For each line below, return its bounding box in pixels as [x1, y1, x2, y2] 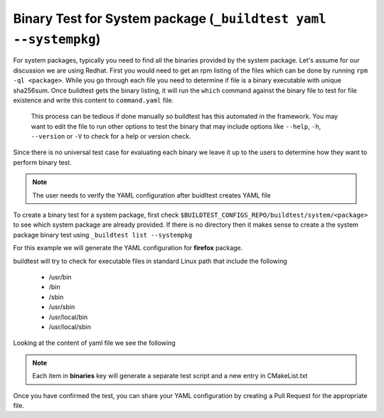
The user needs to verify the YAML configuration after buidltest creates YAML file [32, 191, 271, 199]
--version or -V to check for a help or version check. [31, 132, 191, 141]
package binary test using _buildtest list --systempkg [13, 230, 193, 239]
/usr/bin [48, 272, 72, 281]
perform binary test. [13, 158, 73, 166]
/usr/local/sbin [48, 322, 92, 331]
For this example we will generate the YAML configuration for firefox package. [13, 244, 243, 252]
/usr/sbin [48, 303, 75, 311]
